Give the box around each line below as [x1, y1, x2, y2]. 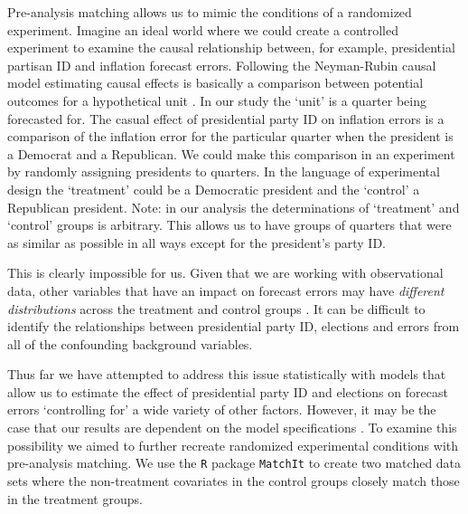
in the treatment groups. [7, 489, 143, 508]
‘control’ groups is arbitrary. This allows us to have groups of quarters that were [7, 215, 452, 234]
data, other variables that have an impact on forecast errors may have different [7, 281, 445, 300]
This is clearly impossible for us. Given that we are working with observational [7, 263, 444, 282]
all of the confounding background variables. [7, 334, 253, 353]
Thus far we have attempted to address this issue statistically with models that [7, 365, 446, 384]
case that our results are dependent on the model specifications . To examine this [7, 418, 457, 437]
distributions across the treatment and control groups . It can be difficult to [7, 299, 426, 318]
